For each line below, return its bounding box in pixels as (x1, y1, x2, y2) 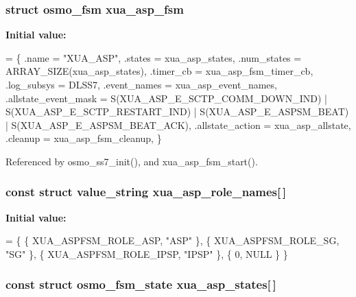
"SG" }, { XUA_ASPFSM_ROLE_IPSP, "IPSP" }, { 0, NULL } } (5, 246, 288, 261)
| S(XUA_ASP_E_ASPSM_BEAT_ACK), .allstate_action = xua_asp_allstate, (5, 117, 351, 132)
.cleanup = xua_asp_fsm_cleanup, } (5, 131, 162, 145)
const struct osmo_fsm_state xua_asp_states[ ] (5, 276, 276, 293)
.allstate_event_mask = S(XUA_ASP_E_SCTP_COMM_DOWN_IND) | (5, 91, 327, 105)
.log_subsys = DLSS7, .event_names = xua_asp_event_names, (5, 78, 277, 91)
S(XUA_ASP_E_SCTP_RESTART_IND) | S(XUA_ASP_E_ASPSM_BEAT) (5, 104, 349, 119)
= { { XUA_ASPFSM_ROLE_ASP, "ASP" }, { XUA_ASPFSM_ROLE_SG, (5, 233, 340, 248)
